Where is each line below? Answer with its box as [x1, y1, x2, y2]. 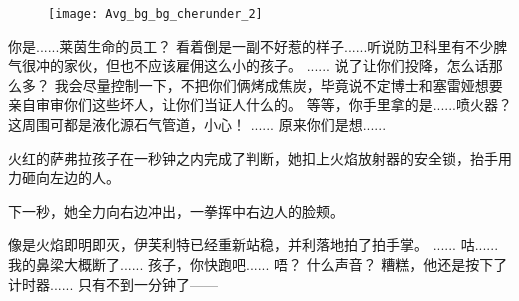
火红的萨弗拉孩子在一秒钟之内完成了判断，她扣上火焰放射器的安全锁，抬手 [8, 147, 498, 168]
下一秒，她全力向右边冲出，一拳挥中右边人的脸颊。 [8, 200, 344, 221]
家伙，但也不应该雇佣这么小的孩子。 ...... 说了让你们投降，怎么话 [63, 55, 489, 76]
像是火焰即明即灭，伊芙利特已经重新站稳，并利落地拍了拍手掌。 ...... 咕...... [8, 234, 499, 255]
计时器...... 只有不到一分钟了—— [8, 273, 219, 294]
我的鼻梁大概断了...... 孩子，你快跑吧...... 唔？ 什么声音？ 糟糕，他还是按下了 [8, 254, 508, 274]
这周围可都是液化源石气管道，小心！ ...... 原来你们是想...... [8, 114, 387, 135]
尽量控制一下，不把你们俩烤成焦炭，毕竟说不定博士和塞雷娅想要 [82, 74, 503, 95]
